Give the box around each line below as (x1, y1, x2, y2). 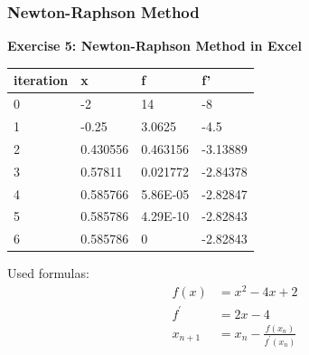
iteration (14, 71, 69, 90)
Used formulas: (7, 264, 89, 283)
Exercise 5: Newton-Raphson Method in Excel (7, 36, 302, 55)
